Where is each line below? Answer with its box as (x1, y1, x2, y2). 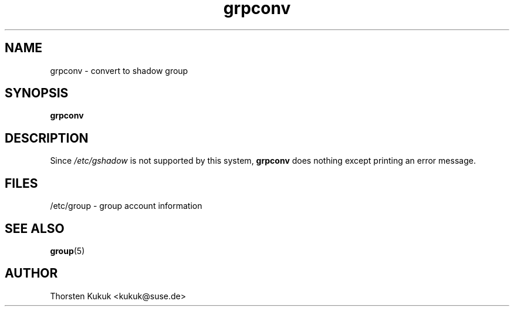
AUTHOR (5, 266, 58, 281)
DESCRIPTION (5, 130, 89, 146)
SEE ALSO (5, 221, 65, 236)
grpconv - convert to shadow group (50, 65, 188, 76)
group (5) (50, 245, 85, 256)
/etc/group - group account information (50, 201, 202, 211)
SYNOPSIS (5, 86, 69, 101)
